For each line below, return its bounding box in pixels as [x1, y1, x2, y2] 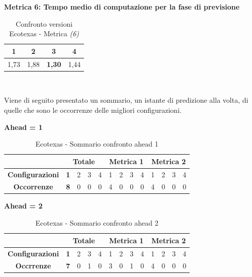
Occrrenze [15, 260, 51, 271]
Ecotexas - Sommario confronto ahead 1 [35, 138, 158, 149]
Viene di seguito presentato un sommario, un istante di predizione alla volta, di [4, 95, 248, 105]
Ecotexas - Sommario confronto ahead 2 [35, 218, 158, 228]
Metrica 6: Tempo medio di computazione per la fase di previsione [4, 2, 240, 12]
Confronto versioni [16, 18, 73, 29]
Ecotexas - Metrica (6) [9, 28, 79, 39]
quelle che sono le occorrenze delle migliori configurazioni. [4, 104, 182, 115]
